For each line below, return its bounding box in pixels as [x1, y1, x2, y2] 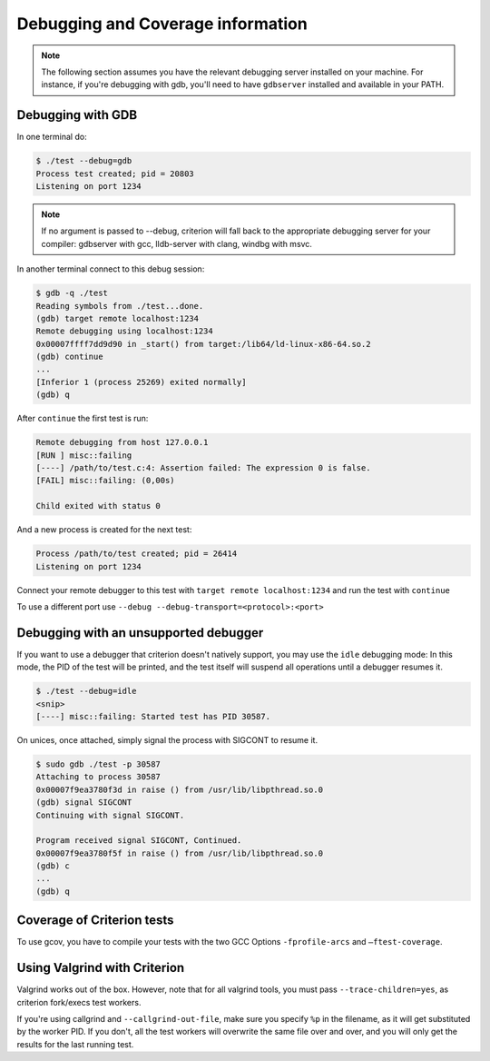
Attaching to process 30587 [35, 772, 161, 782]
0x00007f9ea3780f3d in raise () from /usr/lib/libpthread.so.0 [35, 784, 324, 795]
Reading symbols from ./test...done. [35, 301, 204, 311]
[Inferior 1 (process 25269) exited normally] [35, 377, 247, 387]
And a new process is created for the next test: [16, 524, 192, 535]
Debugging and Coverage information [16, 14, 308, 34]
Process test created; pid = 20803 [35, 168, 194, 179]
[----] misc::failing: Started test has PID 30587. [35, 711, 271, 721]
